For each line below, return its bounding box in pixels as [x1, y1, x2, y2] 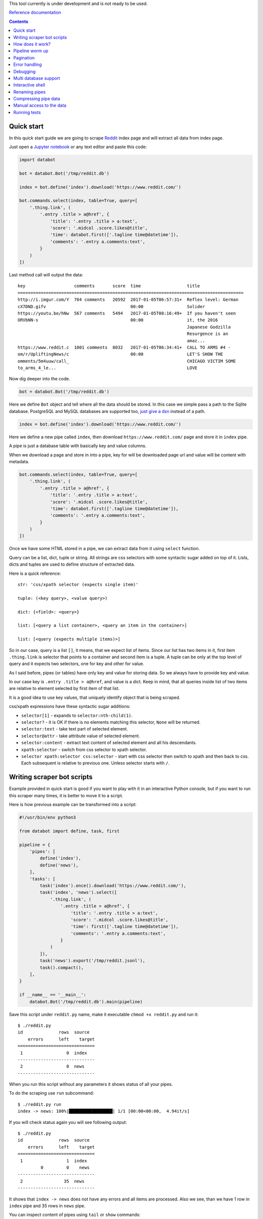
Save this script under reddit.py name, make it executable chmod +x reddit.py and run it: [9, 1011, 199, 1017]
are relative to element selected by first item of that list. [9, 686, 120, 691]
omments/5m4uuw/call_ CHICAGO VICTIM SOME [18, 358, 236, 364]
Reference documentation [9, 10, 61, 16]
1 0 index [20, 1050, 87, 1056]
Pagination [13, 55, 35, 60]
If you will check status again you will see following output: [9, 1119, 127, 1125]
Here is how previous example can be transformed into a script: [9, 802, 137, 807]
